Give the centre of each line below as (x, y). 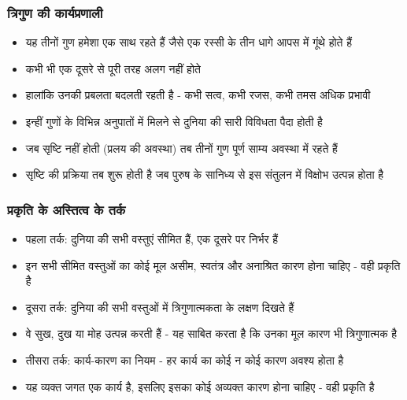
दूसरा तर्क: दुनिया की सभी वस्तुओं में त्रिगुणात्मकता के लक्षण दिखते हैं (160, 307)
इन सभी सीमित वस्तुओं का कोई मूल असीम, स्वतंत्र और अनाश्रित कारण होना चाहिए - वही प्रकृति (213, 265)
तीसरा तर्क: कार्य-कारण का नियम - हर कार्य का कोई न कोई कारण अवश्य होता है (185, 359)
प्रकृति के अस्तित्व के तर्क (67, 209)
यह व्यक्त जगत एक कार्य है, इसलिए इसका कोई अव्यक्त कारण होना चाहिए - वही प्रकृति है (200, 386)
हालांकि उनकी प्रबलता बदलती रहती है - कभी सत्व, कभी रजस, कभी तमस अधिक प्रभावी (198, 95)
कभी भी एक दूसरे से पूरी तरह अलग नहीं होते (113, 68)
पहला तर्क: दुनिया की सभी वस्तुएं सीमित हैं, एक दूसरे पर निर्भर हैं (152, 239)
